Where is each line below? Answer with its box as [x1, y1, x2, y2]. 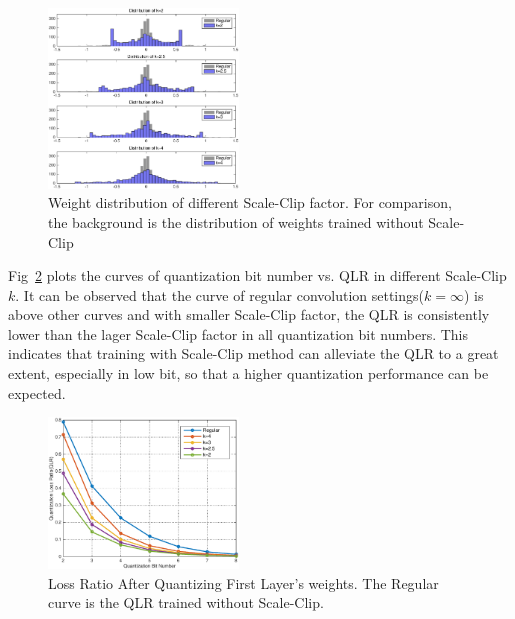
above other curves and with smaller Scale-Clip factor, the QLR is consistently [8, 304, 490, 325]
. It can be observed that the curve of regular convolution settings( [15, 284, 425, 305]
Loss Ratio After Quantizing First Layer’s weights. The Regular [48, 572, 439, 593]
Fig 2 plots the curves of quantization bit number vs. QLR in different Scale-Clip [8, 265, 507, 286]
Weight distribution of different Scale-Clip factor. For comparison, [48, 192, 452, 213]
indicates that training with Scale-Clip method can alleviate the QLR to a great [8, 343, 499, 364]
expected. [8, 382, 66, 403]
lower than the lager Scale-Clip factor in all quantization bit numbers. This [8, 323, 468, 344]
